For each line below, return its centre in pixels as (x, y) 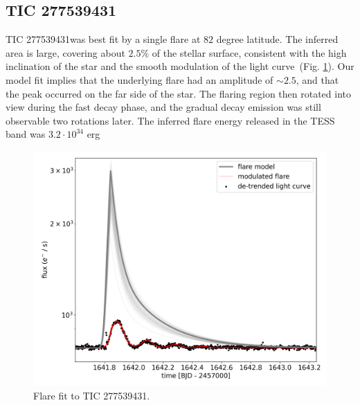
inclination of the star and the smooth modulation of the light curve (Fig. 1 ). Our (180, 66)
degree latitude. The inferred (277, 39)
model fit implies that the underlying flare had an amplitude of (139, 79)
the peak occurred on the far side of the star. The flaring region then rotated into (178, 93)
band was (26, 134)
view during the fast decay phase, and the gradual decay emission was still (163, 107)
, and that (317, 79)
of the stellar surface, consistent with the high (249, 52)
